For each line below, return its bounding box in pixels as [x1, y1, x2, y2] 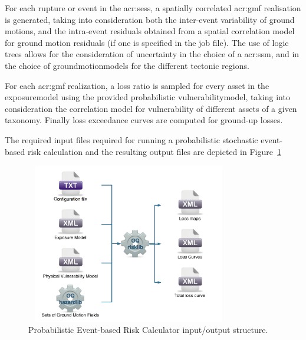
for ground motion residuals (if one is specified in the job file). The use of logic [5, 36, 289, 48]
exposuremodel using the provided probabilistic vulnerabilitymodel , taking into [5, 91, 290, 103]
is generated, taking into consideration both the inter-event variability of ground [5, 13, 295, 25]
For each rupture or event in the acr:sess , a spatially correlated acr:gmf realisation [5, 2, 301, 14]
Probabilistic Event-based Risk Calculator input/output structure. [28, 324, 268, 336]
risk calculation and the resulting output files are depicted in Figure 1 [27, 145, 281, 157]
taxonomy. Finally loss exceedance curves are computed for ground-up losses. [5, 114, 283, 126]
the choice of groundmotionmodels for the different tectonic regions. [5, 59, 249, 71]
